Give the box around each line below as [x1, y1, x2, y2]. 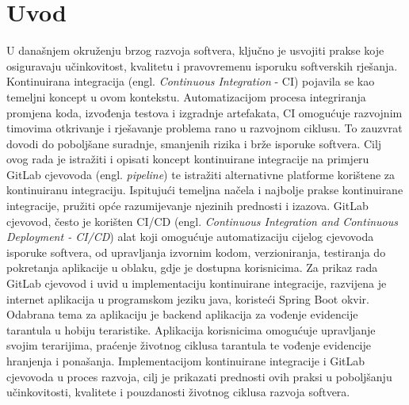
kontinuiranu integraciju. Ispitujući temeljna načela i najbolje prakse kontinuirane [6, 181, 403, 198]
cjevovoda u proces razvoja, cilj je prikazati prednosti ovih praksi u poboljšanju [6, 368, 392, 384]
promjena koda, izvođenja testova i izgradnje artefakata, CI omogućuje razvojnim [6, 104, 403, 120]
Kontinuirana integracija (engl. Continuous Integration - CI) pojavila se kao [6, 73, 375, 90]
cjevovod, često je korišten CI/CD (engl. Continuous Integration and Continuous [6, 212, 398, 229]
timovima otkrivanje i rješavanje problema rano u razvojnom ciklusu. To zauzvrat [6, 120, 403, 136]
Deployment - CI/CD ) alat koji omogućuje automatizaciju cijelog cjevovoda [6, 228, 374, 245]
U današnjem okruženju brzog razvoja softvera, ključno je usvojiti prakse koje [6, 42, 384, 59]
